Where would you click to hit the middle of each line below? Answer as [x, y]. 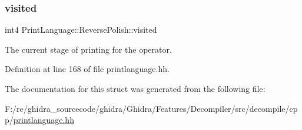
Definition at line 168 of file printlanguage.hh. [87, 69]
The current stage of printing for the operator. [88, 49]
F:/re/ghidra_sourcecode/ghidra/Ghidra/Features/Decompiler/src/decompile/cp [151, 108]
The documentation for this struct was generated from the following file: [135, 88]
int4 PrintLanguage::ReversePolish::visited [81, 30]
